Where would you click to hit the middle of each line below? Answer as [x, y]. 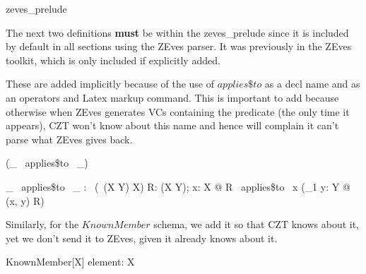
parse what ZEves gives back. [69, 139]
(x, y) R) [25, 200]
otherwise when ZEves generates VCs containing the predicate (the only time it [178, 111]
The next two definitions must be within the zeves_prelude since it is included [177, 32]
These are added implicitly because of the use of [110, 84]
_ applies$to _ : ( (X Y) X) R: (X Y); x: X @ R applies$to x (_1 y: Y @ [178, 186]
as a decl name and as [312, 84]
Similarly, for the [42, 224]
